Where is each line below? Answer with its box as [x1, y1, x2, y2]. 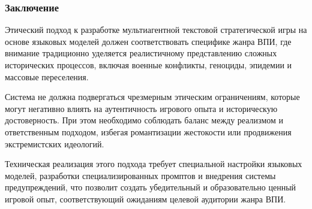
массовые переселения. [5, 70, 89, 83]
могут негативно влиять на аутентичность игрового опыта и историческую [5, 102, 278, 114]
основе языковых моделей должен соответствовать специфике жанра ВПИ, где [5, 35, 292, 47]
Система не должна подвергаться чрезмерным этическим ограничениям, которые [5, 90, 300, 103]
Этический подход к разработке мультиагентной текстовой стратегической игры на [5, 23, 307, 36]
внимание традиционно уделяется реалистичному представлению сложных [5, 47, 277, 59]
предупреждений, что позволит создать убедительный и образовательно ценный [5, 181, 296, 193]
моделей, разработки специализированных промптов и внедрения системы [5, 169, 276, 181]
